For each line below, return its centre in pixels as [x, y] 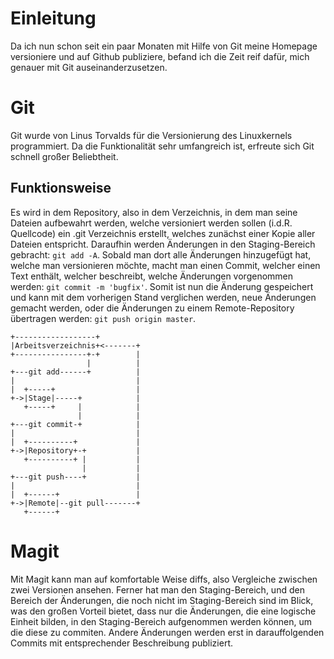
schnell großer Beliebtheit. [64, 156]
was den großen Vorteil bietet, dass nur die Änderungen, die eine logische [163, 611]
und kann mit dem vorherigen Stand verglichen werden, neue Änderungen [163, 297]
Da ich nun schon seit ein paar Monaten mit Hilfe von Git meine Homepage [164, 46]
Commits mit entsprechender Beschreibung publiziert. [121, 643]
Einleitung [53, 18]
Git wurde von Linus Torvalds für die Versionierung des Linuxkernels [151, 135]
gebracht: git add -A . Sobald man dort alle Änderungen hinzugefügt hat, [161, 254]
